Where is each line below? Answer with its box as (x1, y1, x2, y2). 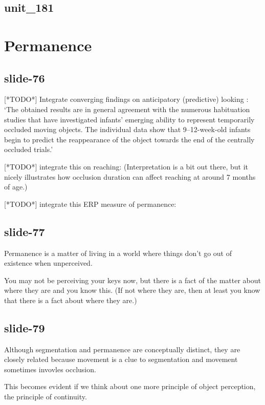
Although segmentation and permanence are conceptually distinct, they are (4, 344, 240, 354)
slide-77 (4, 223, 45, 239)
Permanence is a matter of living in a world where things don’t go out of (4, 247, 232, 258)
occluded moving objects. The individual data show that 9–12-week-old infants (4, 124, 251, 135)
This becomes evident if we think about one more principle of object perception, (4, 381, 256, 392)
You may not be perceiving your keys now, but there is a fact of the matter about (4, 274, 261, 285)
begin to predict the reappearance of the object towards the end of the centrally (4, 134, 255, 144)
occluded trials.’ (4, 144, 53, 155)
